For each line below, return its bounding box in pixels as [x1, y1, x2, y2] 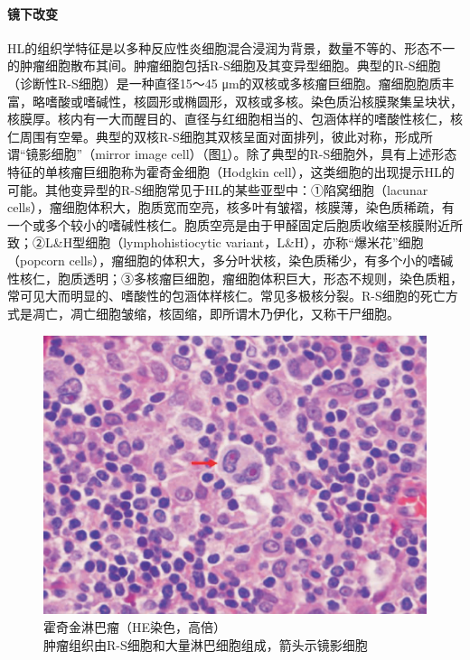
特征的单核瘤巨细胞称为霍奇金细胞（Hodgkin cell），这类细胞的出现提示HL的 [7, 162, 455, 181]
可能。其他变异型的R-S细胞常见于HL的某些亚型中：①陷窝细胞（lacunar [7, 180, 428, 199]
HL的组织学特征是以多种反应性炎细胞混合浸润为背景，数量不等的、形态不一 [7, 38, 456, 57]
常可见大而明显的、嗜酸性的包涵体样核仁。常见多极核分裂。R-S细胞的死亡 [7, 286, 446, 305]
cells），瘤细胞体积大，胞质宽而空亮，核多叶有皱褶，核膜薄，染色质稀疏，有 [7, 198, 455, 217]
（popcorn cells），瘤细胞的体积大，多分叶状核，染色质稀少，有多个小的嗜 [7, 250, 441, 269]
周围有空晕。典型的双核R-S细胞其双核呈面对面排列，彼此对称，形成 [19, 126, 420, 145]
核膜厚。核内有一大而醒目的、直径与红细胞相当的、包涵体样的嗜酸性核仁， [7, 109, 450, 128]
